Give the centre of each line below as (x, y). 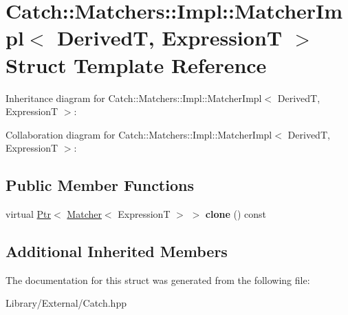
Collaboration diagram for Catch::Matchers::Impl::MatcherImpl (139, 134)
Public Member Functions (100, 185)
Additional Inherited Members (117, 251)
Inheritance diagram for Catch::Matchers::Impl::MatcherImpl (134, 98)
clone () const (236, 214)
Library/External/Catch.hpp (66, 303)
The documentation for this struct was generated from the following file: (158, 280)
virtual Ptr (29, 214)
